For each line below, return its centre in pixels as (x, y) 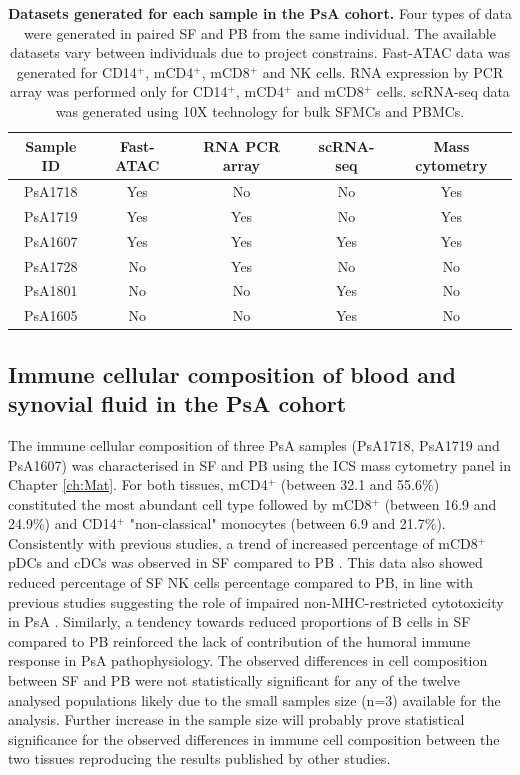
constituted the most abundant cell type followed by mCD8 (190, 503)
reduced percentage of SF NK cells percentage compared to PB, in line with (241, 582)
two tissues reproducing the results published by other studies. (199, 758)
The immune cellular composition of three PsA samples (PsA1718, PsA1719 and (254, 444)
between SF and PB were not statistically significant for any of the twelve (234, 680)
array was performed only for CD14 (119, 91)
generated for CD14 (76, 71)
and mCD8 (330, 91)
